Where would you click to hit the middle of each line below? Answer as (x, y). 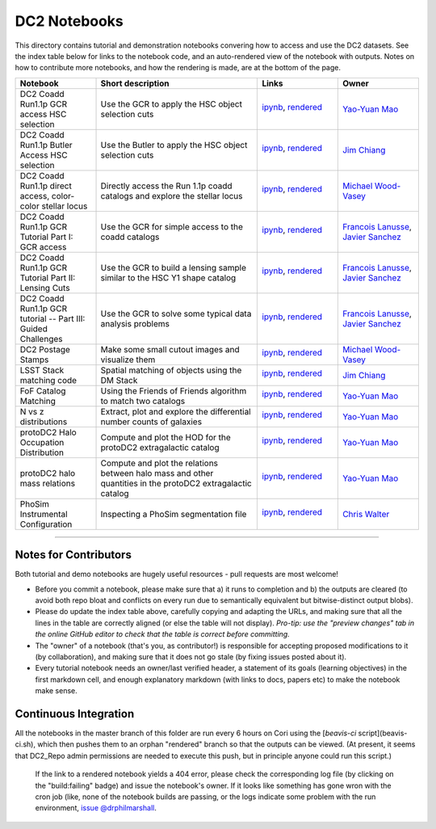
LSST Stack (42, 370)
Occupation (42, 442)
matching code (48, 380)
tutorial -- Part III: (52, 318)
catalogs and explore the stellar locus (172, 196)
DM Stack (119, 380)
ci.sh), (25, 744)
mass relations (48, 483)
